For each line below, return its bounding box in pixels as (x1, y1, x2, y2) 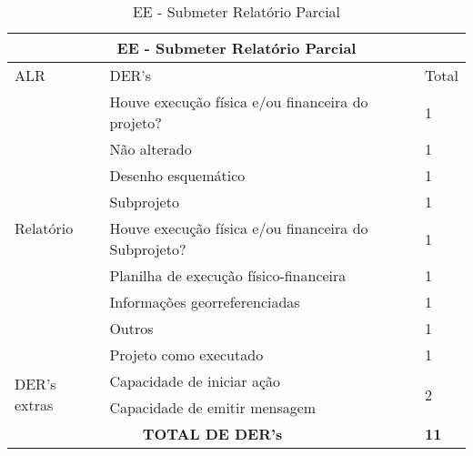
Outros (109, 318, 154, 339)
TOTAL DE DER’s (142, 423, 283, 444)
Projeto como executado (109, 344, 264, 365)
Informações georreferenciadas (109, 291, 300, 312)
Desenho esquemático (109, 165, 246, 186)
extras (15, 394, 54, 415)
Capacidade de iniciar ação (109, 370, 281, 391)
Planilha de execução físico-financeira (109, 265, 347, 286)
